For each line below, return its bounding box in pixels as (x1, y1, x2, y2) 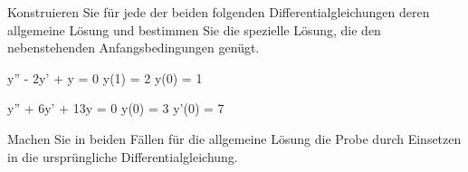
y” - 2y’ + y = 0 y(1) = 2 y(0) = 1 (7, 68, 203, 87)
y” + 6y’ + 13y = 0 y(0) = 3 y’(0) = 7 (7, 99, 224, 118)
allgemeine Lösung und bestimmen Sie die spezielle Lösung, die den (7, 20, 381, 39)
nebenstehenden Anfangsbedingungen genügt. (7, 38, 260, 57)
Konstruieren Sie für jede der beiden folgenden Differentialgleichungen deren (7, 3, 430, 21)
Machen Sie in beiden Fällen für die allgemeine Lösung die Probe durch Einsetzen (7, 129, 462, 148)
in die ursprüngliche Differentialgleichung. (7, 147, 238, 166)
